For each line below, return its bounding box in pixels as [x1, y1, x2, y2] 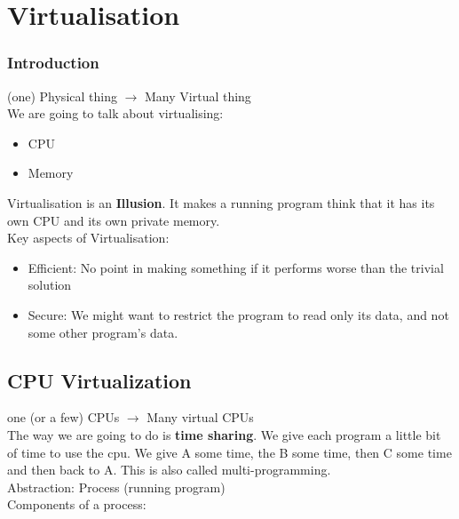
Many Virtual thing [145, 86, 251, 105]
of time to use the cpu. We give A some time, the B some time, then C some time [7, 443, 452, 461]
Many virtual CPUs [146, 408, 254, 427]
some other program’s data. [28, 323, 178, 341]
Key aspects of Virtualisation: [7, 228, 170, 247]
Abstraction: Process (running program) [7, 477, 226, 496]
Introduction [7, 52, 99, 74]
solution [28, 275, 72, 294]
